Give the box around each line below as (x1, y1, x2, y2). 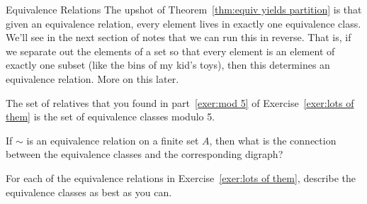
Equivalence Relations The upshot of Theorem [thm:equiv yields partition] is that (6, 2, 362, 16)
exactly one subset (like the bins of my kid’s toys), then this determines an (6, 57, 330, 72)
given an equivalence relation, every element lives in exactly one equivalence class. (6, 16, 361, 30)
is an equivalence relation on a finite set (26, 132, 199, 147)
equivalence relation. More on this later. (6, 71, 179, 86)
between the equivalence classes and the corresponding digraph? (6, 147, 283, 161)
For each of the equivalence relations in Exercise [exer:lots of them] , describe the (6, 170, 356, 185)
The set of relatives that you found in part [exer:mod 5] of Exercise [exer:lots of (6, 95, 354, 110)
